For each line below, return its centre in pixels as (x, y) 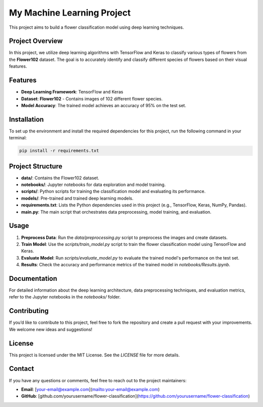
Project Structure (36, 166)
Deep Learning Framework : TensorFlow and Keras (72, 92)
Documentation (33, 278)
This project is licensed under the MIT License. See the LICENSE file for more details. (94, 355)
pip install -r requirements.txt (59, 151)
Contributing (29, 311)
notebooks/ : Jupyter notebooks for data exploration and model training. (93, 185)
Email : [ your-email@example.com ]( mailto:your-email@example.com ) (91, 389)
